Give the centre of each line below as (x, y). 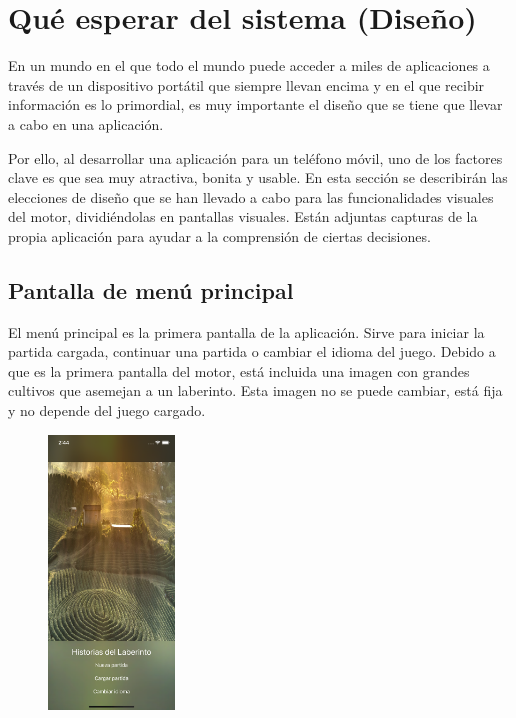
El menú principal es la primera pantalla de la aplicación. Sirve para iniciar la (246, 331)
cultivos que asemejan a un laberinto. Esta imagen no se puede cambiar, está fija (255, 390)
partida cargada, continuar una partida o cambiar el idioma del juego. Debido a (252, 351)
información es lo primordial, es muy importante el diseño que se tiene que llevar (255, 104)
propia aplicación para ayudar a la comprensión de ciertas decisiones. (219, 235)
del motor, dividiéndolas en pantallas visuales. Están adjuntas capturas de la (243, 216)
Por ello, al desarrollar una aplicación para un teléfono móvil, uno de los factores (255, 157)
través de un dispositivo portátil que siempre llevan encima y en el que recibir (246, 84)
